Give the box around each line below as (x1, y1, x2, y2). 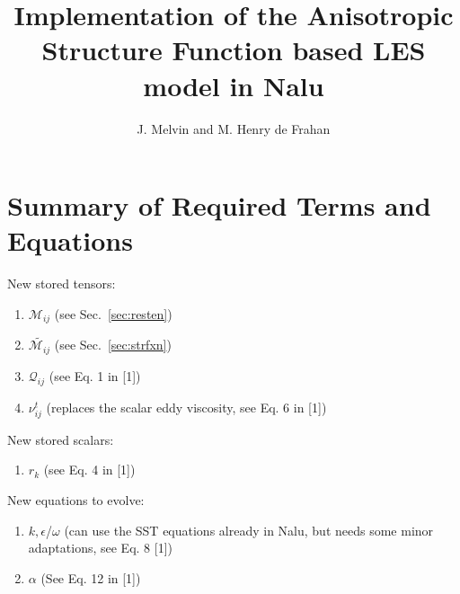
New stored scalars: (7, 430, 114, 448)
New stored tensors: (7, 274, 116, 293)
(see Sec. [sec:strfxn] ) (54, 335, 172, 354)
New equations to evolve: (7, 491, 145, 510)
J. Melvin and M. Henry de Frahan (137, 119, 331, 137)
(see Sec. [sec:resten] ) (54, 304, 172, 323)
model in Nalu (143, 66, 324, 103)
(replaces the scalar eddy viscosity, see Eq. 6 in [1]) (46, 397, 327, 416)
